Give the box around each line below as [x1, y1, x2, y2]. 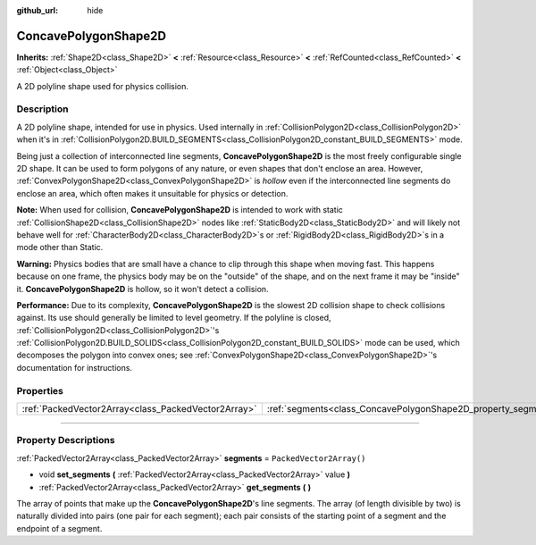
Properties [16, 384, 64, 397]
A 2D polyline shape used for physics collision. [16, 80, 189, 91]
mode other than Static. [16, 242, 104, 253]
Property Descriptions [16, 434, 115, 447]
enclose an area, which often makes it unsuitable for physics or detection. [16, 188, 289, 198]
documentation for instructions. [16, 362, 133, 373]
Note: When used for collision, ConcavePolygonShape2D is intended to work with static [16, 205, 344, 215]
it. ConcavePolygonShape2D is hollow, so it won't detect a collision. [16, 283, 269, 294]
